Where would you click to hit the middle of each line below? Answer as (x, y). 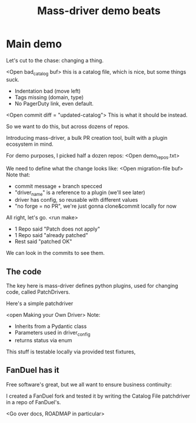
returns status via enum (43, 340)
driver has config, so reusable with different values (76, 200)
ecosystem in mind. (30, 144)
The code (24, 272)
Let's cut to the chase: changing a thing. (55, 60)
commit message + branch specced (58, 186)
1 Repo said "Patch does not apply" (57, 229)
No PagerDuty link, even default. (54, 103)
